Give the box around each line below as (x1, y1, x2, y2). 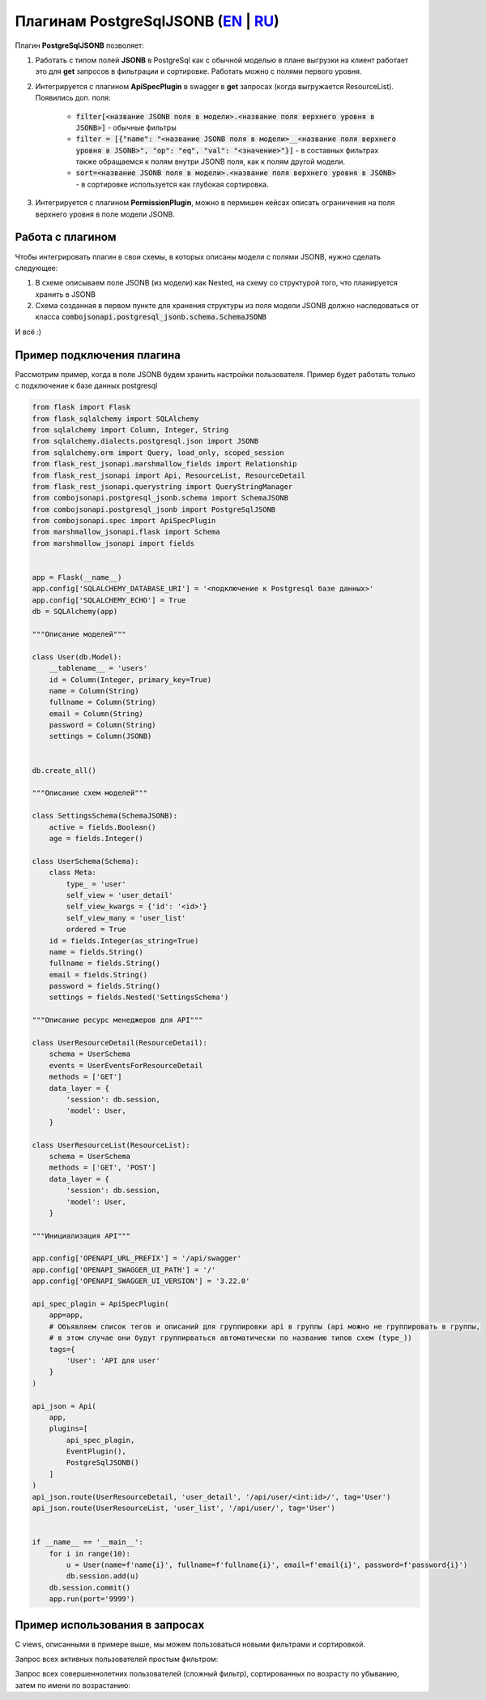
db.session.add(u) (66, 1572, 139, 1581)
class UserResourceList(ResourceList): (32, 1140, 190, 1149)
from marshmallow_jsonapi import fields (32, 539, 194, 547)
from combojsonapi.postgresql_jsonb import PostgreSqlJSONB (32, 504, 276, 514)
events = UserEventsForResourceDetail (49, 1061, 203, 1070)
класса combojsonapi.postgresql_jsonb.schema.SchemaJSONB (35, 312, 267, 322)
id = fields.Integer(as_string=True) (49, 936, 199, 945)
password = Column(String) (49, 720, 157, 730)
